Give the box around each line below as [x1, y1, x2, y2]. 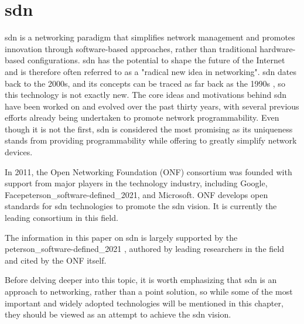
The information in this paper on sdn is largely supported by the [5, 231, 238, 243]
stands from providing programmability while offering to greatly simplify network [5, 134, 297, 146]
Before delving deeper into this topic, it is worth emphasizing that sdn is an [5, 274, 277, 286]
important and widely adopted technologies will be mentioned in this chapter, [5, 296, 283, 309]
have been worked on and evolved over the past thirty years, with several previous [5, 100, 299, 112]
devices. [5, 146, 33, 158]
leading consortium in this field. [5, 212, 118, 224]
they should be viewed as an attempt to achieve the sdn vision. [5, 308, 231, 320]
